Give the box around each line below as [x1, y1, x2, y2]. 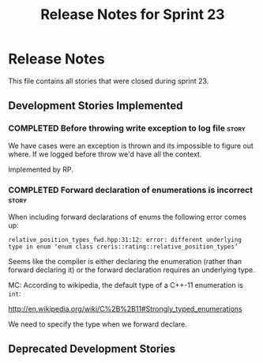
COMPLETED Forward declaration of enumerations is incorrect [8, 184, 254, 195]
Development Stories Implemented [8, 99, 183, 112]
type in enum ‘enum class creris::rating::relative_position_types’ [8, 243, 239, 251]
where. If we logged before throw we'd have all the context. [8, 149, 202, 159]
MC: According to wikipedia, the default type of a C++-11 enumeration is [8, 280, 243, 289]
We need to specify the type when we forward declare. [8, 319, 187, 329]
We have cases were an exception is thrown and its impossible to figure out [8, 141, 254, 150]
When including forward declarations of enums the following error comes [8, 212, 247, 221]
